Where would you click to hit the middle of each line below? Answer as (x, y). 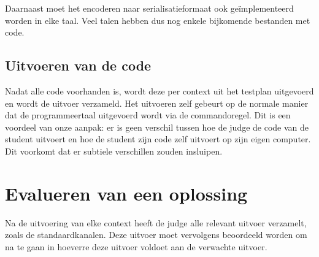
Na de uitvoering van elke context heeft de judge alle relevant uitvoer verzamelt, (156, 222)
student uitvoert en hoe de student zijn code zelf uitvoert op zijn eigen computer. (158, 139)
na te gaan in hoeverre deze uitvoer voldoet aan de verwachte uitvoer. (136, 246)
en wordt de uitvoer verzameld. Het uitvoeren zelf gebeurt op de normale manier (157, 103)
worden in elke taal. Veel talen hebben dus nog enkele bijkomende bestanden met (158, 20)
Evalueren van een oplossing (126, 193)
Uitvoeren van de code (78, 65)
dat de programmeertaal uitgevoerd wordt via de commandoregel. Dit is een (148, 115)
